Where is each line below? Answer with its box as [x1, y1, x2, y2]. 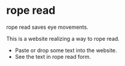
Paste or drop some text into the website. [14, 46, 117, 54]
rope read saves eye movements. [6, 23, 89, 31]
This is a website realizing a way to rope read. [6, 35, 120, 42]
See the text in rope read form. [14, 53, 91, 60]
